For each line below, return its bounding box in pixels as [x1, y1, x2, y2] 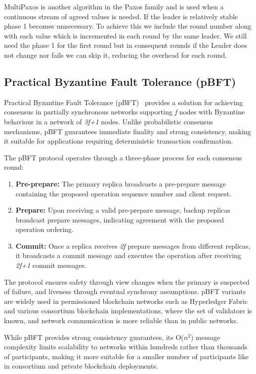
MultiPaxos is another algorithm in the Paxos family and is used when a [4, 1, 224, 11]
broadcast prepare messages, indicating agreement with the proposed [15, 214, 224, 224]
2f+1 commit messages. [15, 260, 86, 270]
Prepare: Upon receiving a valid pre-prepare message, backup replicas [15, 205, 230, 215]
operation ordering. [15, 224, 74, 234]
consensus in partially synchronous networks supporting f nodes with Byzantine [4, 107, 245, 117]
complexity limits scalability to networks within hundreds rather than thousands [4, 341, 248, 352]
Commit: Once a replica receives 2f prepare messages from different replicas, [15, 240, 251, 251]
